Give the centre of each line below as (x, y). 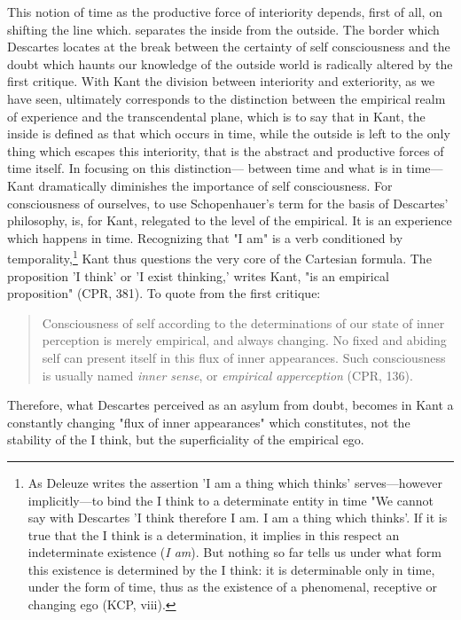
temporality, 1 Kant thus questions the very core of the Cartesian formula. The (219, 257)
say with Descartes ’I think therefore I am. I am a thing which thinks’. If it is (238, 518)
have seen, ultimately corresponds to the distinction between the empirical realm (227, 98)
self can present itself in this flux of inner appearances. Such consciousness (244, 357)
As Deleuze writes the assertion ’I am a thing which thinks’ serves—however (235, 482)
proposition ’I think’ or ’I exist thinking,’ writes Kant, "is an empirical (198, 275)
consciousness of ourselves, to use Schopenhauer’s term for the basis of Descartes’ (228, 203)
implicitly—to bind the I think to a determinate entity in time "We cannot (230, 500)
